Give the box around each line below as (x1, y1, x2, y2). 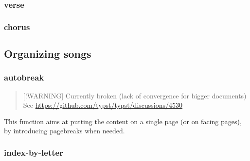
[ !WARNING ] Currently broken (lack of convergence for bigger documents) (23, 90, 247, 100)
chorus (4, 20, 30, 32)
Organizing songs (4, 46, 91, 61)
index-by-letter (4, 146, 63, 158)
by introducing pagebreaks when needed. (4, 126, 125, 136)
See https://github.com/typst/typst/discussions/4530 (23, 100, 183, 110)
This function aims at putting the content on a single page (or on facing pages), (4, 116, 242, 126)
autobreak (4, 71, 44, 83)
